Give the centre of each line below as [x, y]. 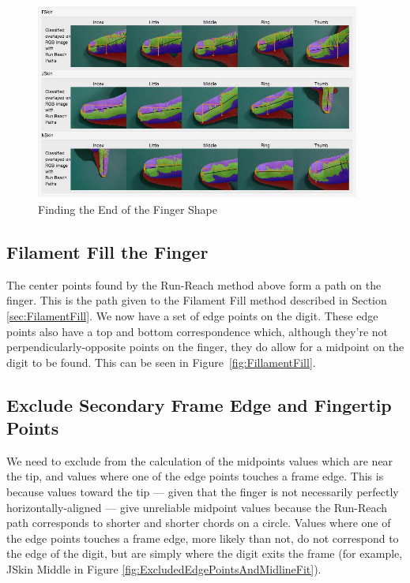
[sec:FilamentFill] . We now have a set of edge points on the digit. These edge [192, 315]
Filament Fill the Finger [107, 251]
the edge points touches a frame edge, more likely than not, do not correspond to [203, 538]
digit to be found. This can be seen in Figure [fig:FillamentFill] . [161, 362]
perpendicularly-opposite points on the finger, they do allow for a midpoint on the [205, 347]
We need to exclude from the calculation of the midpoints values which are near [200, 460]
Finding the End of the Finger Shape [128, 209]
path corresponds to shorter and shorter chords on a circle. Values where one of [199, 523]
